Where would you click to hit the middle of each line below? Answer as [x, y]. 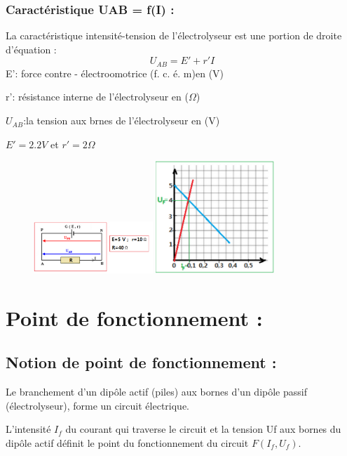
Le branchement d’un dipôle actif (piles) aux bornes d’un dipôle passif [156, 391]
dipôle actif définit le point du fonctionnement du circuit [127, 442]
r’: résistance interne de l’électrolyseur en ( [97, 97]
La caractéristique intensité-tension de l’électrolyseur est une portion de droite [174, 35]
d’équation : [31, 49]
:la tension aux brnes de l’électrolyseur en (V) [122, 120]
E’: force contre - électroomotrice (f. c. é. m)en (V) [115, 73]
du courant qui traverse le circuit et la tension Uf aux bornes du [203, 429]
